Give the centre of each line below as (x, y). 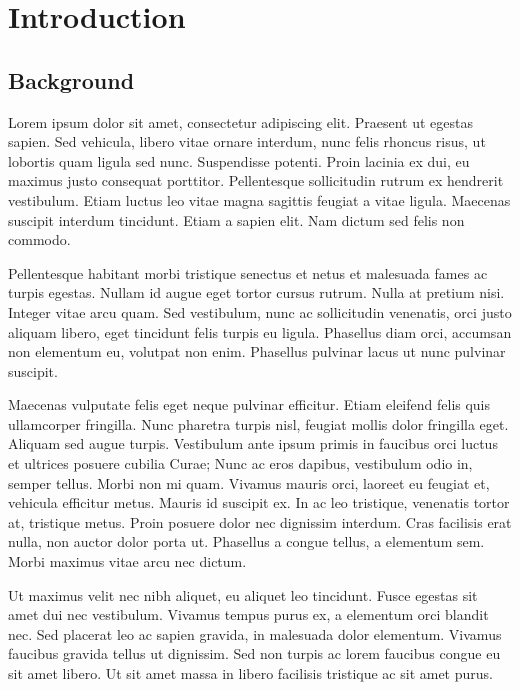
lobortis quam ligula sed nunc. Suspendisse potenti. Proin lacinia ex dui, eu (239, 160)
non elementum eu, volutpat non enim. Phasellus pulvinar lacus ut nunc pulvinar (257, 351)
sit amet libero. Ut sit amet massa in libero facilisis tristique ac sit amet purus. (250, 673)
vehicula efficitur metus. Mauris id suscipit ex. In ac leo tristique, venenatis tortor (259, 502)
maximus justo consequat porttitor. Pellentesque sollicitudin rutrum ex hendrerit (256, 180)
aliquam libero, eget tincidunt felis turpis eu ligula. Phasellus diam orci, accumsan (260, 331)
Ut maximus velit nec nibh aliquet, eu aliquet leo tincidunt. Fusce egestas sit (243, 594)
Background (71, 79)
